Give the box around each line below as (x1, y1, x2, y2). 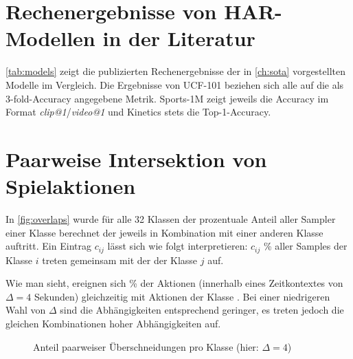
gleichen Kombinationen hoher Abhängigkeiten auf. (5, 316, 221, 331)
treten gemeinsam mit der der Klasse (42, 252, 198, 267)
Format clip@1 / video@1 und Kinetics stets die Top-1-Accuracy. (5, 105, 271, 119)
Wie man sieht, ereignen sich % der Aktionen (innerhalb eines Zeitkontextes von (5, 276, 343, 290)
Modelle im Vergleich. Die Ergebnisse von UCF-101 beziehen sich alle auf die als (5, 77, 344, 91)
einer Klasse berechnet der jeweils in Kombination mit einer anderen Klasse (5, 225, 323, 239)
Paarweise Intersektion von (5, 144, 267, 173)
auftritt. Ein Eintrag (5, 239, 91, 253)
